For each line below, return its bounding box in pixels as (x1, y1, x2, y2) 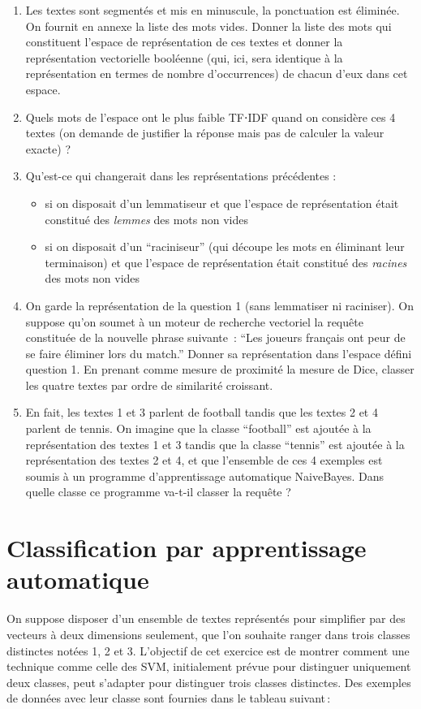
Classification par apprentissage (6, 531, 367, 564)
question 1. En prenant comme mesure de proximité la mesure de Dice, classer (25, 361, 415, 378)
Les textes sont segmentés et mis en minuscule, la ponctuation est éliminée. (25, 2, 400, 18)
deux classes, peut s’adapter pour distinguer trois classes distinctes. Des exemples (6, 673, 411, 690)
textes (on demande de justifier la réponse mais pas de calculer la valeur (25, 124, 384, 141)
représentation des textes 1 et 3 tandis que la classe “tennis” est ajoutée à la (25, 435, 405, 452)
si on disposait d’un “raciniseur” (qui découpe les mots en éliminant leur (45, 238, 405, 255)
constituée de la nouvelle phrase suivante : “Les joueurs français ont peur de (25, 329, 406, 346)
